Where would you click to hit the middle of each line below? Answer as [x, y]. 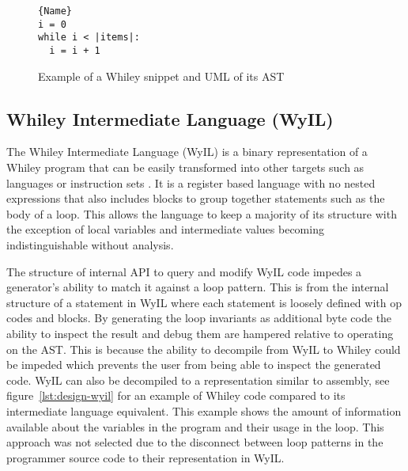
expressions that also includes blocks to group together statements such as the [196, 198]
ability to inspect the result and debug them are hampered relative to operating [200, 333]
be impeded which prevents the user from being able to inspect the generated [194, 365]
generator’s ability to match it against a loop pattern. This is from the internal [198, 287]
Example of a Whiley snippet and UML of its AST [161, 76]
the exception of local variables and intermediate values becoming [165, 229]
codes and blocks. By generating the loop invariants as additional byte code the [199, 318]
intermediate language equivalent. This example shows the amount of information [204, 410]
